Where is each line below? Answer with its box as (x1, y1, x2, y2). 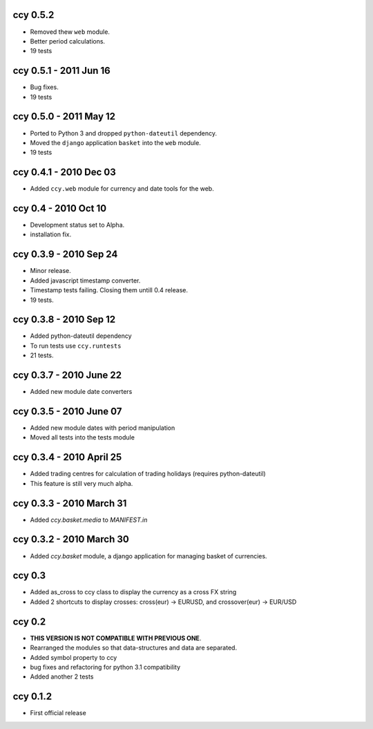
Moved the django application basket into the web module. (30, 138, 202, 146)
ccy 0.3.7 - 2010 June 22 (12, 370, 122, 381)
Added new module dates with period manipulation (30, 424, 175, 432)
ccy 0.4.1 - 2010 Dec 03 (12, 167, 117, 178)
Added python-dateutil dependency (30, 332, 132, 340)
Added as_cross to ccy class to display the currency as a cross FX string (30, 588, 237, 596)
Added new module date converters (30, 388, 133, 396)
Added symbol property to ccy (30, 653, 117, 661)
